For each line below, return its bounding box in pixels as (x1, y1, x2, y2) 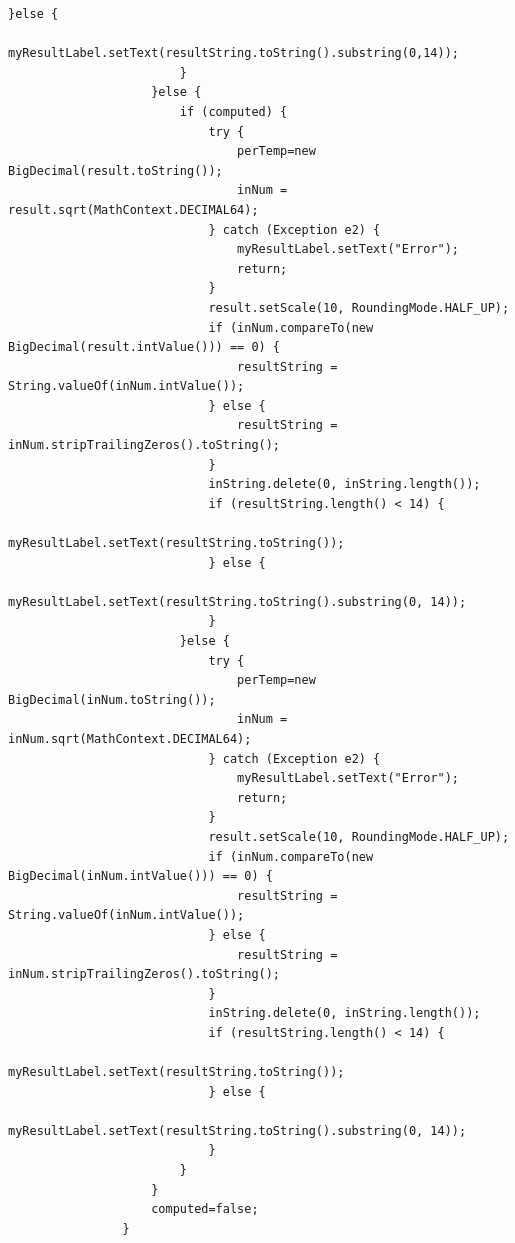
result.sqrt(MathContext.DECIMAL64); (8, 202, 259, 217)
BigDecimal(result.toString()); (8, 163, 223, 178)
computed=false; (151, 1202, 259, 1217)
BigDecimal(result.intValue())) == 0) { (8, 340, 281, 355)
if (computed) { (179, 104, 288, 119)
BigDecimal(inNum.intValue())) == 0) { (8, 869, 273, 884)
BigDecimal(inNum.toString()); (8, 692, 216, 707)
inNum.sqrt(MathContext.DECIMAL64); (8, 731, 252, 746)
